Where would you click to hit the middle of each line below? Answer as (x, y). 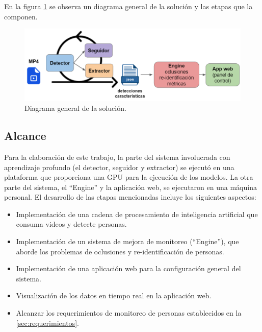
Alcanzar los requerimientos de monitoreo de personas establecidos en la (129, 313)
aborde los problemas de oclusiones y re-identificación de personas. (120, 251)
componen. (21, 16)
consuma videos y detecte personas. (71, 224)
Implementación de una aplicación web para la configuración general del (128, 268)
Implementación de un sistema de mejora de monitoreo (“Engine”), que (127, 241)
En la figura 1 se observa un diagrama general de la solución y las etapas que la (128, 6)
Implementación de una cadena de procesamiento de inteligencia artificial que (137, 214)
